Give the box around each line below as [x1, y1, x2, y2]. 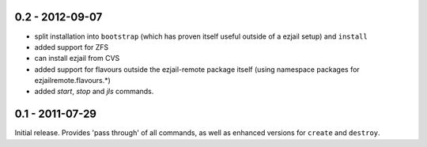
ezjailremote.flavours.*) [34, 76, 111, 85]
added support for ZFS [34, 42, 109, 51]
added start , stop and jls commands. [34, 87, 154, 96]
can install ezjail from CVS [34, 54, 120, 63]
